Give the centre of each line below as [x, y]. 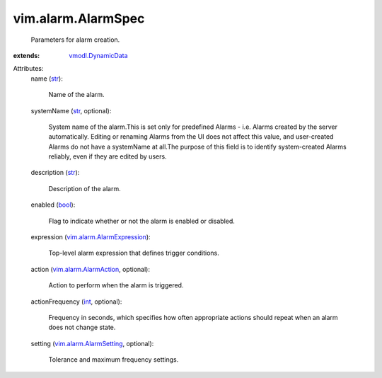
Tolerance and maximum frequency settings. [114, 360]
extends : [27, 55]
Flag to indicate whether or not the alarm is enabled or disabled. [141, 221]
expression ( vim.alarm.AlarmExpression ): [91, 237]
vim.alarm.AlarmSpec [79, 18]
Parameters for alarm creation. [75, 40]
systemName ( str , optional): [71, 110]
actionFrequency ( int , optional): [76, 302]
